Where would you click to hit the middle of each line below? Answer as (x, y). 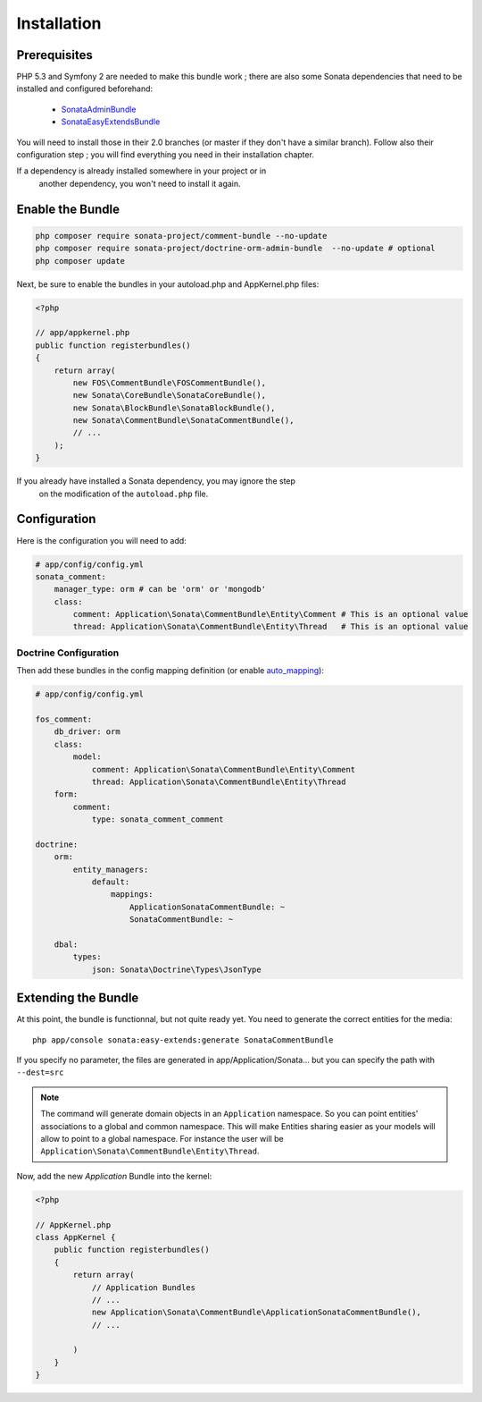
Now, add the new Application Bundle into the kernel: (114, 1176)
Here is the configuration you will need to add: (101, 540)
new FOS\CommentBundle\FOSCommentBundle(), (170, 383)
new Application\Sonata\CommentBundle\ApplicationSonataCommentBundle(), (256, 1313)
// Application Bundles (144, 1287)
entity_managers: (111, 869)
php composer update (80, 261)
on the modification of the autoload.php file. (124, 494)
